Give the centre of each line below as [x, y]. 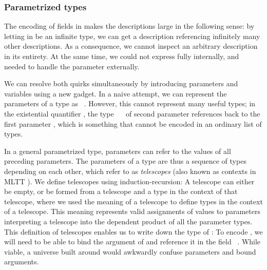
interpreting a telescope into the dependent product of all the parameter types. [128, 221]
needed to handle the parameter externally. [72, 66]
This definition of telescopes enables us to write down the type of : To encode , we [133, 231]
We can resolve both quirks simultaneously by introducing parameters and [121, 83]
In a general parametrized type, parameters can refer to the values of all [118, 151]
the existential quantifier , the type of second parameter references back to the [132, 113]
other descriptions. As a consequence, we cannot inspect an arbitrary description [131, 46]
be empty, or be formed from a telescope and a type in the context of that [121, 191]
